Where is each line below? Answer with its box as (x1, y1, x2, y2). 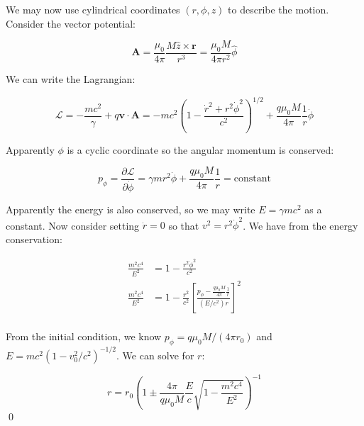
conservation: (6, 231, 62, 246)
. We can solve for (116, 347, 194, 362)
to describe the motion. (228, 2, 329, 16)
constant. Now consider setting (6, 218, 140, 232)
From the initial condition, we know (6, 329, 162, 344)
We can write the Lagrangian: (6, 72, 136, 86)
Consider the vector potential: (6, 16, 136, 30)
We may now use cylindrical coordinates (6, 2, 180, 16)
